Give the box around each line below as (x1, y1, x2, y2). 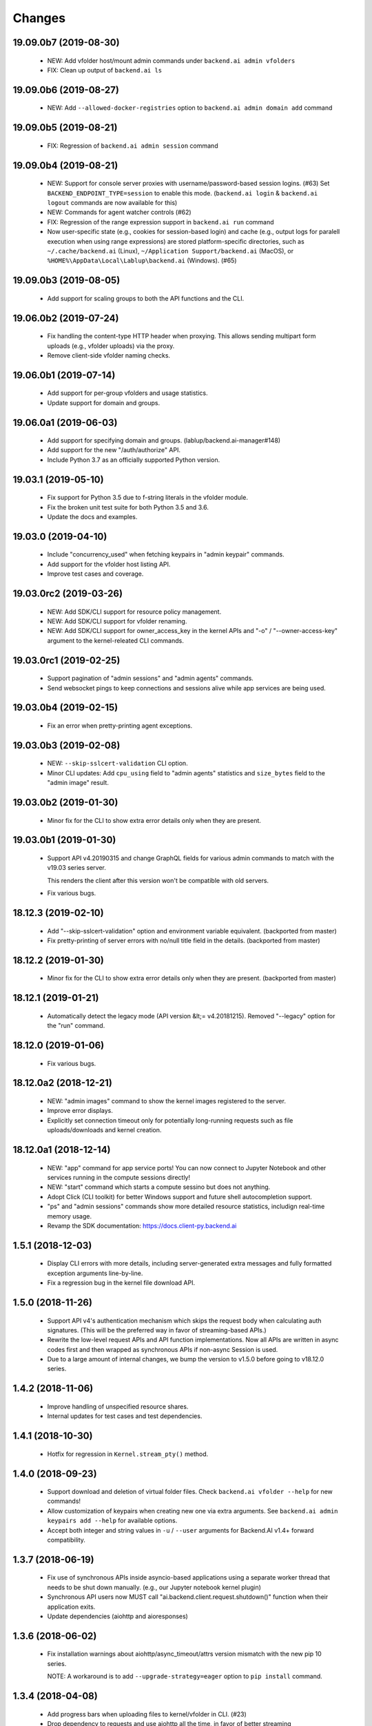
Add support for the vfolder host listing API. (47, 560, 171, 568)
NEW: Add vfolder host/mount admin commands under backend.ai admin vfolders (47, 56, 296, 65)
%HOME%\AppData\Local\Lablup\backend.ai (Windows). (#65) (47, 256, 237, 265)
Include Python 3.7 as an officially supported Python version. (47, 456, 220, 464)
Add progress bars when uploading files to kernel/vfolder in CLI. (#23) (47, 1709, 247, 1718)
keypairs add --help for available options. (47, 1516, 178, 1525)
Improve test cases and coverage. (47, 570, 144, 578)
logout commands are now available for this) (47, 198, 178, 206)
